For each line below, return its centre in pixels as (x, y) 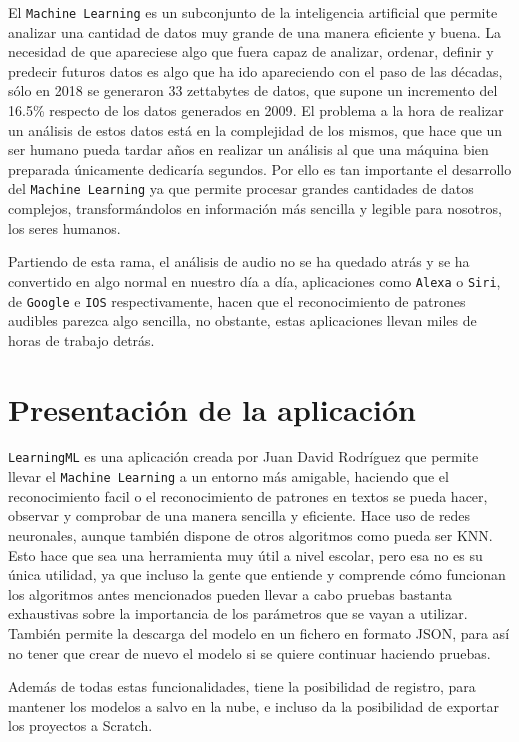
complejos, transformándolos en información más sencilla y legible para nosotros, (255, 208)
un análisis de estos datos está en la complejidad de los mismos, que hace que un (255, 129)
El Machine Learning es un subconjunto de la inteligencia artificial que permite (253, 12)
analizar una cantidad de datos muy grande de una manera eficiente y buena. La (255, 31)
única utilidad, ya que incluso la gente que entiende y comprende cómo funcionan (257, 574)
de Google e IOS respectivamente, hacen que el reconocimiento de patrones (237, 300)
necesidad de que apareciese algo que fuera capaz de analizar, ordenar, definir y (251, 51)
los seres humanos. (64, 227)
